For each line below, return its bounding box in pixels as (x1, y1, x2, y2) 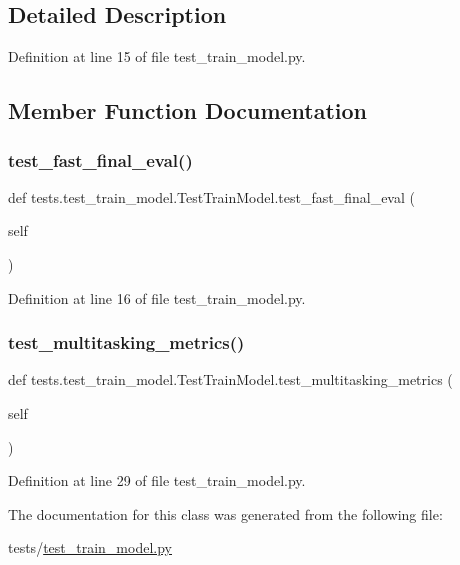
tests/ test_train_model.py (8, 537, 172, 558)
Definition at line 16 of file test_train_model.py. (8, 287, 306, 308)
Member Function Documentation (8, 95, 368, 126)
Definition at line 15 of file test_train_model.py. (8, 46, 306, 67)
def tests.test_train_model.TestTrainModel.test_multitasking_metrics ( (8, 369, 453, 390)
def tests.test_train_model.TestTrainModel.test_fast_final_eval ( (8, 186, 415, 207)
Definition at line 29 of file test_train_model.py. (8, 470, 306, 491)
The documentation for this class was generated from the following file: (8, 503, 443, 524)
